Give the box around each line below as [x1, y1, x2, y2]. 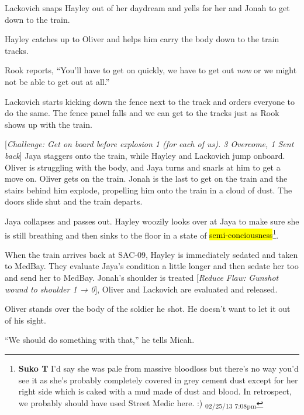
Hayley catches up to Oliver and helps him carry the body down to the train [5, 33, 279, 45]
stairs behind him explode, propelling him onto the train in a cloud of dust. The [5, 183, 292, 196]
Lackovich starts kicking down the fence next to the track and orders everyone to [5, 95, 295, 107]
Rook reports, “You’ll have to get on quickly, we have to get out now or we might [5, 64, 297, 76]
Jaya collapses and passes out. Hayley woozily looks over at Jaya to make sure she [5, 215, 299, 227]
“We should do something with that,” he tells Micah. [5, 334, 195, 346]
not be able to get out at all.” [5, 75, 110, 87]
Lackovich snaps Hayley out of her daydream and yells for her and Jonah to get [5, 2, 290, 13]
